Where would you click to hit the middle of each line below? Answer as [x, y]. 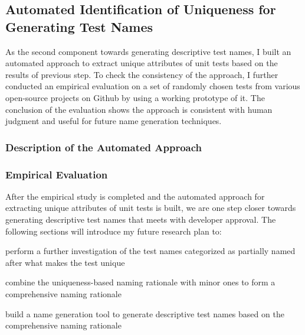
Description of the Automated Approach [104, 147]
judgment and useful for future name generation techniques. [114, 121]
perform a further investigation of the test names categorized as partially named [150, 251]
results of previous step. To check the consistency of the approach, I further [142, 74]
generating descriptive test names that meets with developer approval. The [141, 219]
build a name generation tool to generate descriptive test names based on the [145, 313]
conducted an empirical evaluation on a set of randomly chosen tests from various [153, 86]
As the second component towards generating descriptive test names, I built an [148, 51]
